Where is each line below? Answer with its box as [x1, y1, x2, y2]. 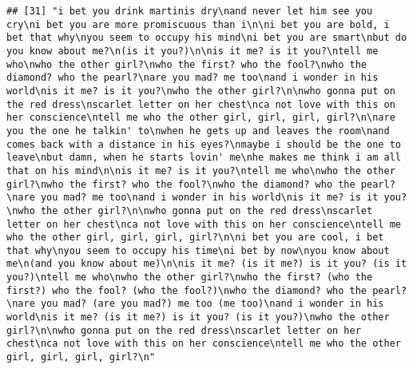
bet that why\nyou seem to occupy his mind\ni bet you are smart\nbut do [6, 32, 407, 44]
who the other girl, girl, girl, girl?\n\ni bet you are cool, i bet [6, 232, 384, 244]
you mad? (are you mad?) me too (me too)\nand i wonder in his [40, 298, 384, 310]
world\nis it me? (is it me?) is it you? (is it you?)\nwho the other [6, 311, 390, 323]
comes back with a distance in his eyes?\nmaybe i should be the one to [6, 138, 401, 150]
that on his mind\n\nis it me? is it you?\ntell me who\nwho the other [6, 165, 395, 177]
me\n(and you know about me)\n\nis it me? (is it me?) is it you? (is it [6, 258, 407, 270]
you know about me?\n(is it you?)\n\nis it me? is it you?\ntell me [6, 45, 379, 57]
